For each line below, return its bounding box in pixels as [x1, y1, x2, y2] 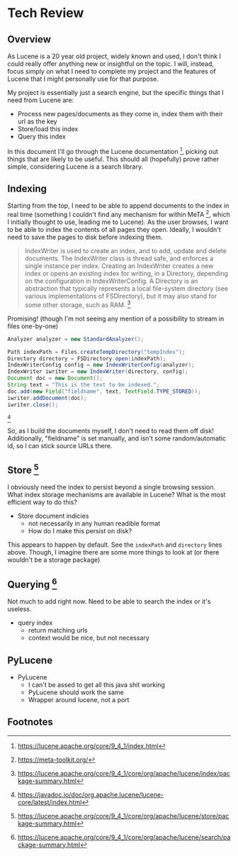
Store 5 [7, 462, 39, 476]
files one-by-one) [7, 321, 59, 330]
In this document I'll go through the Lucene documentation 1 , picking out [7, 146, 218, 155]
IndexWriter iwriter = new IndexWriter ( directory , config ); [7, 368, 189, 375]
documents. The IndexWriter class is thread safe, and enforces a [24, 254, 214, 263]
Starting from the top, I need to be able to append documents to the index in [7, 201, 229, 210]
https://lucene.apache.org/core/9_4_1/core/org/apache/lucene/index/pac [17, 769, 230, 777]
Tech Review [7, 5, 84, 21]
